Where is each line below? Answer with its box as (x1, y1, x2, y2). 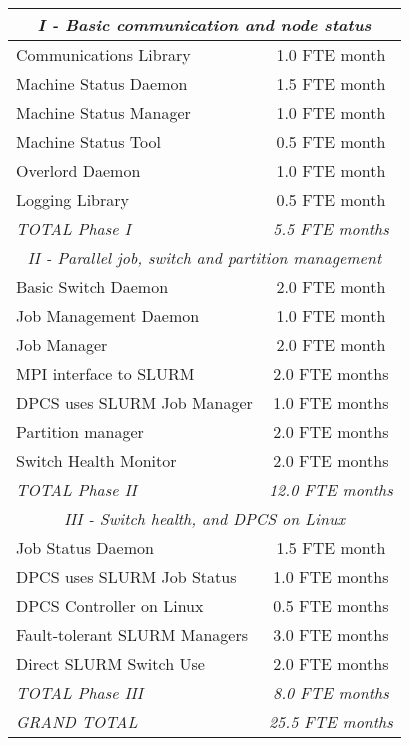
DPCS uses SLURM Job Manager (16, 391, 253, 414)
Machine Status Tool (16, 130, 161, 153)
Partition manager (16, 420, 144, 443)
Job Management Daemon (16, 304, 200, 327)
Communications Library (16, 43, 191, 66)
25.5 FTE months (268, 710, 393, 733)
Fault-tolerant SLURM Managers (16, 623, 248, 646)
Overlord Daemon (16, 159, 141, 182)
